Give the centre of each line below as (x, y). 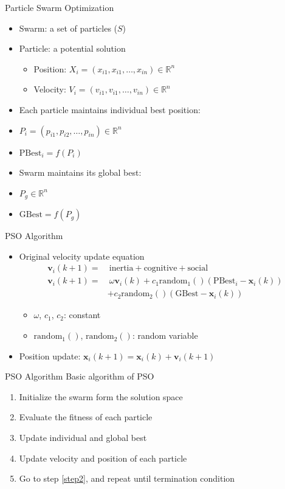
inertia (121, 269)
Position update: (50, 355)
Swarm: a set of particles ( (68, 28)
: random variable (165, 335)
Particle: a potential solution (72, 48)
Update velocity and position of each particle (103, 458)
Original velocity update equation (82, 256)
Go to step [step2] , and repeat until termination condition (127, 478)
